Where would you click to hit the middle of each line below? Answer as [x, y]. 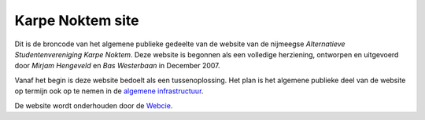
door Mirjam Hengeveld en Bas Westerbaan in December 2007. [117, 66]
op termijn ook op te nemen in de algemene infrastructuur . [109, 91]
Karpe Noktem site [77, 20]
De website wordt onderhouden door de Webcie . [94, 105]
